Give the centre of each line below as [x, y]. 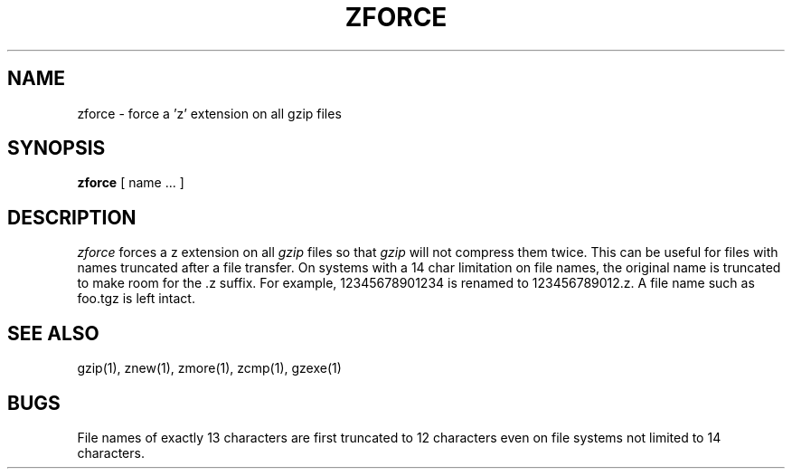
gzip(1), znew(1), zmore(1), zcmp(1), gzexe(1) [209, 368]
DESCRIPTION [72, 217]
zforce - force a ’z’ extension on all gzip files [209, 113]
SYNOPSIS [57, 148]
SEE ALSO [53, 333]
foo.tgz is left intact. [136, 299]
